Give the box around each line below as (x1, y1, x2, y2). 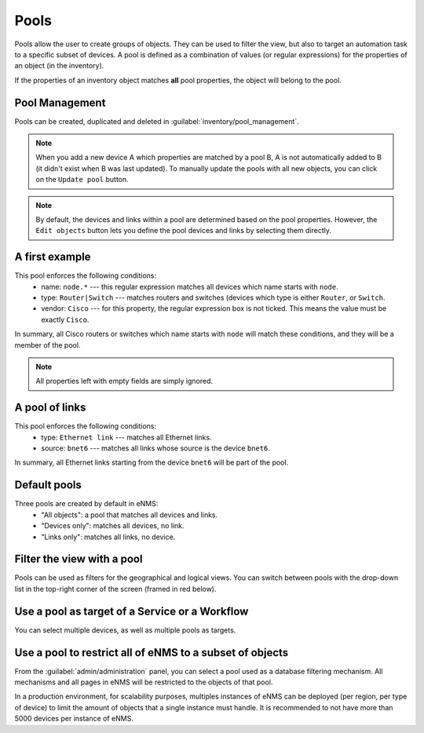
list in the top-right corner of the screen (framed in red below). (14, 584, 217, 593)
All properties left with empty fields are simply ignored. (35, 377, 214, 386)
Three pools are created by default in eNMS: (14, 499, 159, 509)
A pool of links (14, 401, 86, 414)
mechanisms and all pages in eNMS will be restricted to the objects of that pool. (14, 677, 273, 687)
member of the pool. (14, 340, 81, 349)
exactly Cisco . (41, 315, 90, 324)
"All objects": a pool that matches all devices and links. (41, 510, 218, 520)
